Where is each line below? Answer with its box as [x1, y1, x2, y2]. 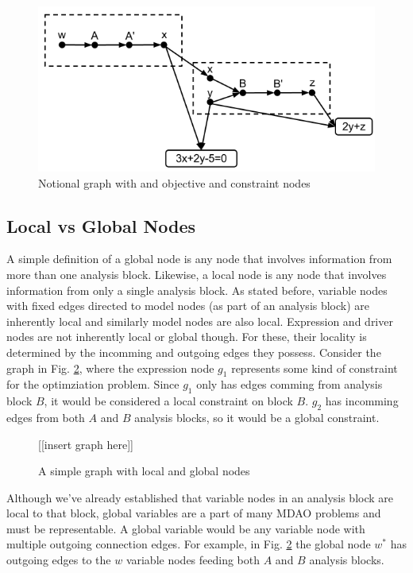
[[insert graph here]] [38, 436, 133, 452]
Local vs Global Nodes [6, 213, 196, 238]
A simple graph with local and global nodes [38, 463, 250, 479]
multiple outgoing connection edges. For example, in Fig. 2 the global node [6, 536, 371, 552]
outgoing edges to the [6, 552, 111, 568]
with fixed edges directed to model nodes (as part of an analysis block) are [6, 297, 370, 314]
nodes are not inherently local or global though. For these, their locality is [6, 328, 367, 345]
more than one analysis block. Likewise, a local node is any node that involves [6, 265, 387, 282]
